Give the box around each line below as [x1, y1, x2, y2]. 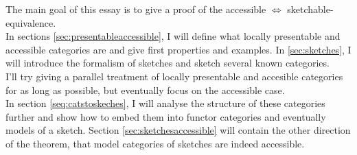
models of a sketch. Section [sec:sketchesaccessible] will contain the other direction [5, 123, 351, 137]
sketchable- [287, 2, 334, 16]
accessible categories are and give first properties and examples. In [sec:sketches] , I [5, 42, 352, 56]
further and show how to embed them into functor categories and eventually [5, 109, 326, 123]
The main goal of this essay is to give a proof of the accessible [5, 2, 266, 16]
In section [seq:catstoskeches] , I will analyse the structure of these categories [5, 96, 325, 110]
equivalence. [5, 15, 56, 29]
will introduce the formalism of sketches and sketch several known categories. [5, 56, 330, 70]
